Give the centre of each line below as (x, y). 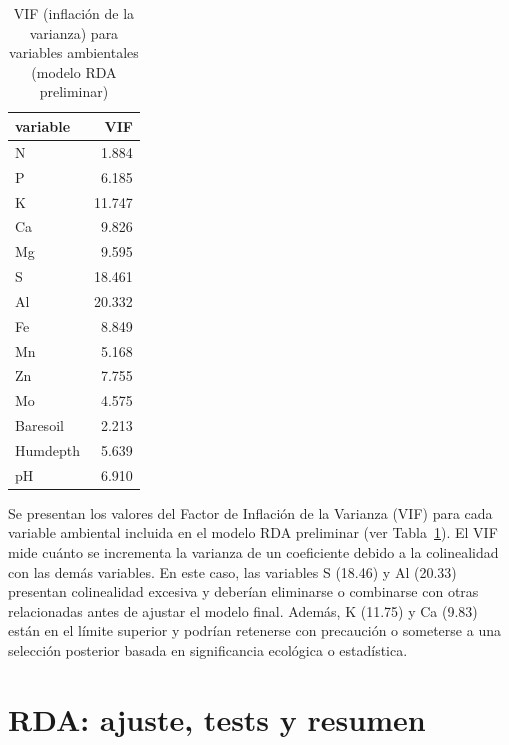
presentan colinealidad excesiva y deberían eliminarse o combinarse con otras (243, 591)
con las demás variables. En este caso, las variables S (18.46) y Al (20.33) (232, 571)
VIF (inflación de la (74, 13)
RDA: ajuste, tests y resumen (217, 718)
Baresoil (39, 425)
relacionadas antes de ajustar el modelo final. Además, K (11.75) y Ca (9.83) (243, 610)
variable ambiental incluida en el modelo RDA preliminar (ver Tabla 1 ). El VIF (253, 532)
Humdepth (47, 449)
